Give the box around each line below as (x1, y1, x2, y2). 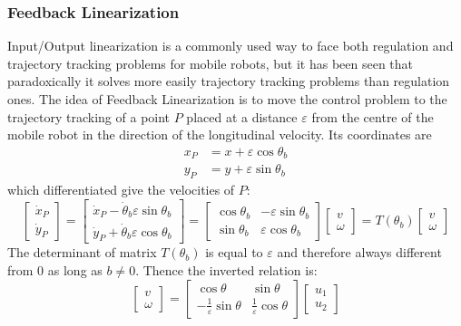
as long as (47, 261, 103, 280)
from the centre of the (311, 107, 434, 126)
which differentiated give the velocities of (7, 180, 235, 199)
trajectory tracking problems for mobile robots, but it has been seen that (7, 53, 414, 72)
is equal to (205, 243, 263, 262)
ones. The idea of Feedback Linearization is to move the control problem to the (7, 90, 447, 108)
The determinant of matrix (7, 243, 157, 262)
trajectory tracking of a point (7, 107, 171, 126)
